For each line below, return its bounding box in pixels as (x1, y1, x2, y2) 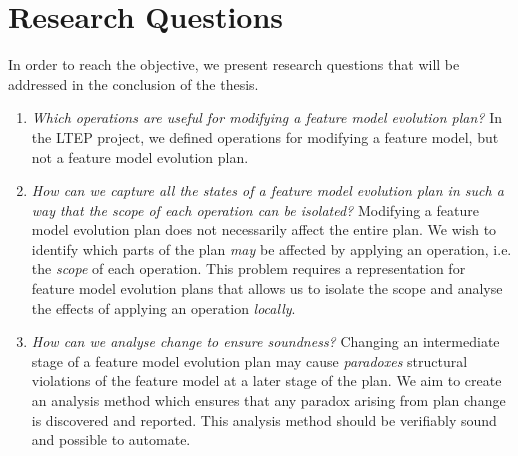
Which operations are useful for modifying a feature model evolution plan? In (31, 107, 503, 128)
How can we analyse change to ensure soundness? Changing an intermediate (31, 331, 500, 352)
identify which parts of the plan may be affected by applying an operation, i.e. (31, 238, 512, 259)
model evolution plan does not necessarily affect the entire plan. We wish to (31, 219, 497, 240)
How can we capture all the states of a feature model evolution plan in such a (31, 180, 504, 201)
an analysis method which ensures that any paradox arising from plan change (31, 390, 506, 411)
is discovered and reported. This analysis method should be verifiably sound (31, 409, 497, 430)
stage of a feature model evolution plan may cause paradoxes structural (31, 350, 468, 371)
